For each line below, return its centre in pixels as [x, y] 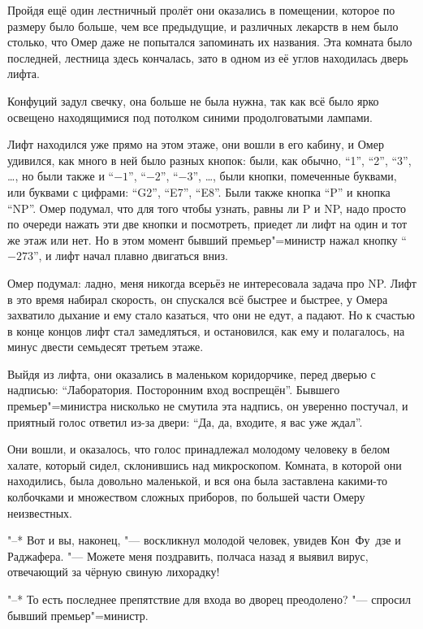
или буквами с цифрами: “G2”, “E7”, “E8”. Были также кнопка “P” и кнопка [199, 191]
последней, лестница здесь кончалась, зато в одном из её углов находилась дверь [208, 57]
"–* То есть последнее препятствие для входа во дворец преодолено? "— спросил [209, 599]
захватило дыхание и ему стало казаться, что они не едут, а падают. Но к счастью [211, 315]
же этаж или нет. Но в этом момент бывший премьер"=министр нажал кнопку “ [207, 239]
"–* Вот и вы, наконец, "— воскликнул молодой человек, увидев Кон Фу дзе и [204, 540]
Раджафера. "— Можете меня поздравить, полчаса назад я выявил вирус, [188, 555]
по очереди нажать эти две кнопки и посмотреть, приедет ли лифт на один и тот [207, 224]
